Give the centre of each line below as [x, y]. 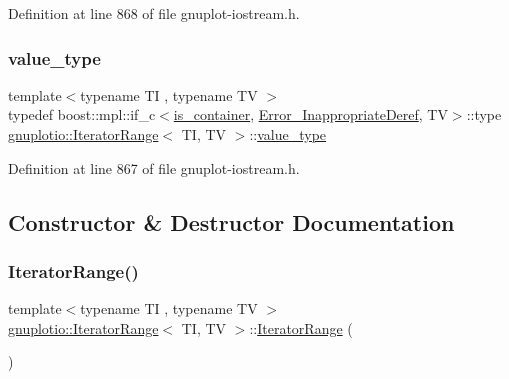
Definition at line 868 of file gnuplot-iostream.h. [154, 13]
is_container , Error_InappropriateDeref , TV [310, 114]
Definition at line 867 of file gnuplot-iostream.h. [154, 167]
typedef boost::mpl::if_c [82, 114]
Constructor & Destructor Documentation [231, 221]
